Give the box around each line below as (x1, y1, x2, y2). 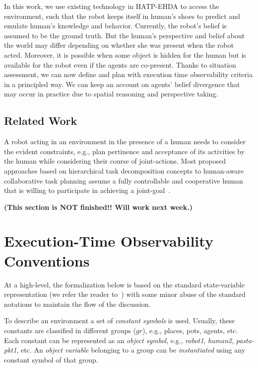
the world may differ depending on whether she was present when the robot (4, 40, 234, 50)
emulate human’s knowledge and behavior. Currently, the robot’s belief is (4, 20, 227, 31)
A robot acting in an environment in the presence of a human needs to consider (4, 136, 246, 147)
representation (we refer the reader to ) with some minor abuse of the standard (4, 289, 246, 299)
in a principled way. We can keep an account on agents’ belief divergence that (4, 79, 240, 89)
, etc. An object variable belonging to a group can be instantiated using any (16, 345, 246, 355)
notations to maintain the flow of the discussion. (4, 298, 151, 309)
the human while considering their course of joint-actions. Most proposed (4, 156, 226, 166)
